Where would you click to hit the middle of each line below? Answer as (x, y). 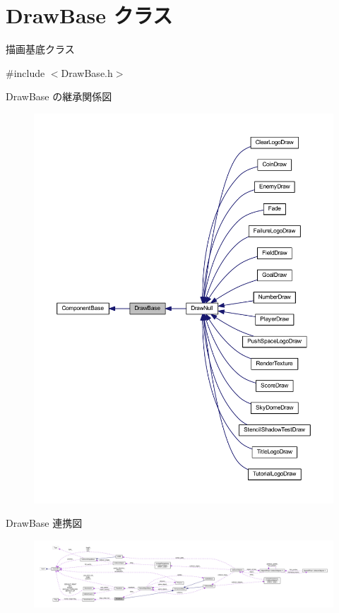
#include (25, 72)
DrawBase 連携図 (44, 523)
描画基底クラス (40, 49)
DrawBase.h (87, 72)
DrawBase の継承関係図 (59, 96)
